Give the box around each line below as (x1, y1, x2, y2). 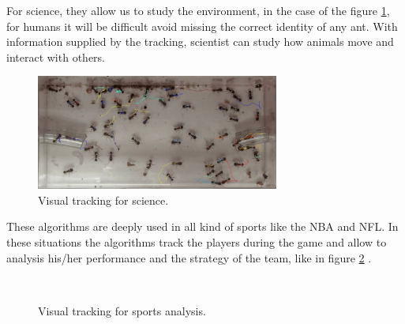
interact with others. (6, 48, 105, 65)
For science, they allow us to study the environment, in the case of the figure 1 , (6, 2, 390, 18)
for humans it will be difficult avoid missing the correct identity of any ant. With (6, 17, 398, 34)
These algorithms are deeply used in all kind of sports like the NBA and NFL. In (6, 218, 399, 235)
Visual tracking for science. (38, 191, 169, 208)
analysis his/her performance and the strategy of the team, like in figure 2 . (6, 249, 372, 266)
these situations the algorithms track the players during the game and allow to (6, 234, 387, 251)
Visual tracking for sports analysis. (38, 302, 206, 318)
